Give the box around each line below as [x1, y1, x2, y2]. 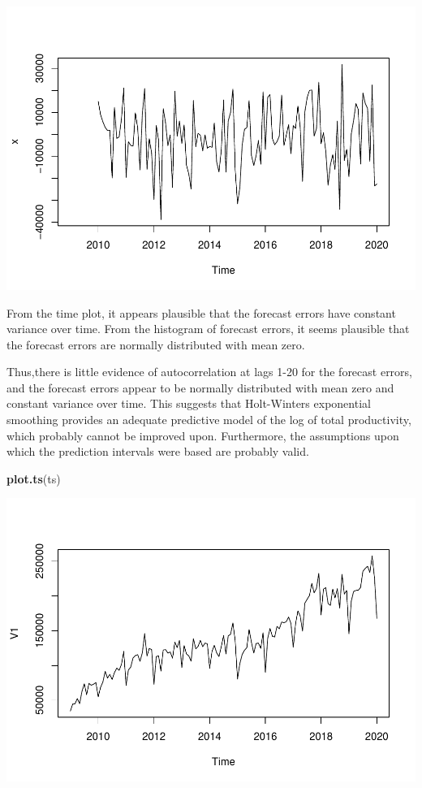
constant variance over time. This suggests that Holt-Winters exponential [6, 395, 371, 412]
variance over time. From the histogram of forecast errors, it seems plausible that [6, 320, 410, 337]
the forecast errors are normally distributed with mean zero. [6, 336, 305, 353]
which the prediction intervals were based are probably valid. [6, 443, 309, 460]
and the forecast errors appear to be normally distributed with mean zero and [6, 379, 394, 396]
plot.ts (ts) [6, 470, 61, 487]
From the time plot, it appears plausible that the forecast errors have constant [6, 304, 396, 321]
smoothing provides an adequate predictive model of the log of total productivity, [6, 411, 411, 428]
